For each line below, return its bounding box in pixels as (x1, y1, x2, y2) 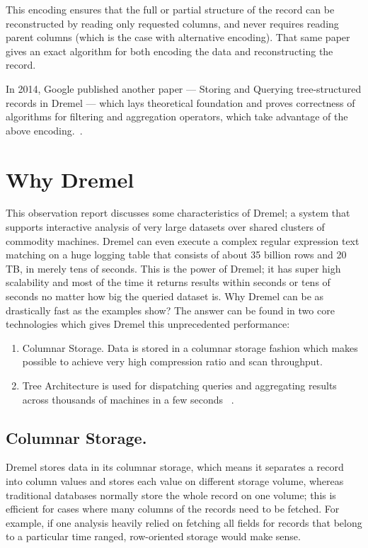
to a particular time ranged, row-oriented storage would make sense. (6, 529, 301, 544)
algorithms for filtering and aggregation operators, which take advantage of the (6, 109, 348, 124)
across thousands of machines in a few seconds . (22, 392, 234, 406)
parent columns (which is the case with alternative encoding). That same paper (6, 30, 350, 45)
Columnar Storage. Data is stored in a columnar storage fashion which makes (22, 340, 358, 355)
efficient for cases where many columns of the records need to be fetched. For (6, 501, 340, 516)
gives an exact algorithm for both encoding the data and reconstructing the (6, 43, 333, 58)
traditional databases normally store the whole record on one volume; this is (6, 487, 336, 502)
